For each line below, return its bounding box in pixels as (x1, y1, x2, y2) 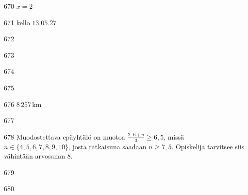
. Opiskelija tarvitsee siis (171, 141, 245, 151)
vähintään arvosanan (4, 151, 66, 161)
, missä (164, 131, 184, 142)
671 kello (4, 17, 30, 27)
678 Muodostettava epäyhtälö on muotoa (4, 131, 125, 142)
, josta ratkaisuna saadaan (68, 141, 147, 151)
